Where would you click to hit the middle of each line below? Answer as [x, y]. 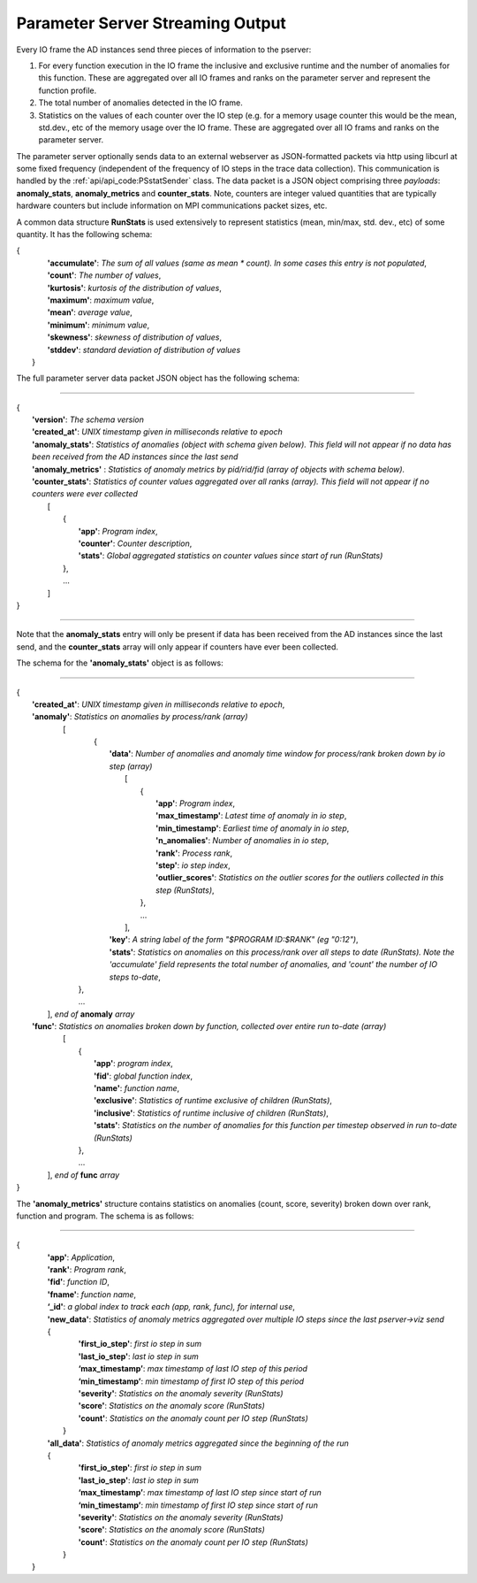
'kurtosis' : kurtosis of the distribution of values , [135, 288]
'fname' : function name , [92, 1294]
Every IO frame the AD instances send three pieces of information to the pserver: [164, 50]
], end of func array [83, 1175]
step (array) [131, 766]
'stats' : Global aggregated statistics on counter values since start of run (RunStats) [231, 556]
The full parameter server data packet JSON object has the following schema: [158, 378]
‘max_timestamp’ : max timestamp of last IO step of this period [193, 1369]
